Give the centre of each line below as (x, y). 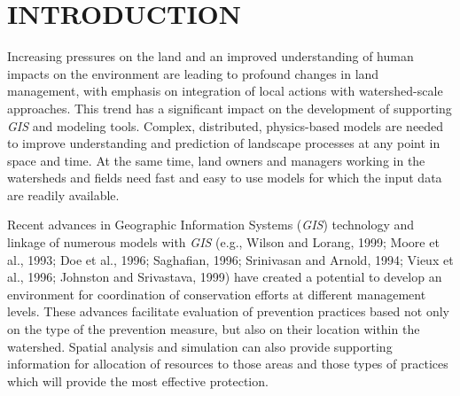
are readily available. (63, 194)
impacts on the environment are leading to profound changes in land (193, 73)
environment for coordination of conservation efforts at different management (217, 294)
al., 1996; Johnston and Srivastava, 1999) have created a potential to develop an (225, 277)
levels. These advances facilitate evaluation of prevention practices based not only (228, 311)
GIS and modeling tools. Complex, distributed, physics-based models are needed (226, 125)
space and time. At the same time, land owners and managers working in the (216, 160)
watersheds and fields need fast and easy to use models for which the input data (225, 178)
